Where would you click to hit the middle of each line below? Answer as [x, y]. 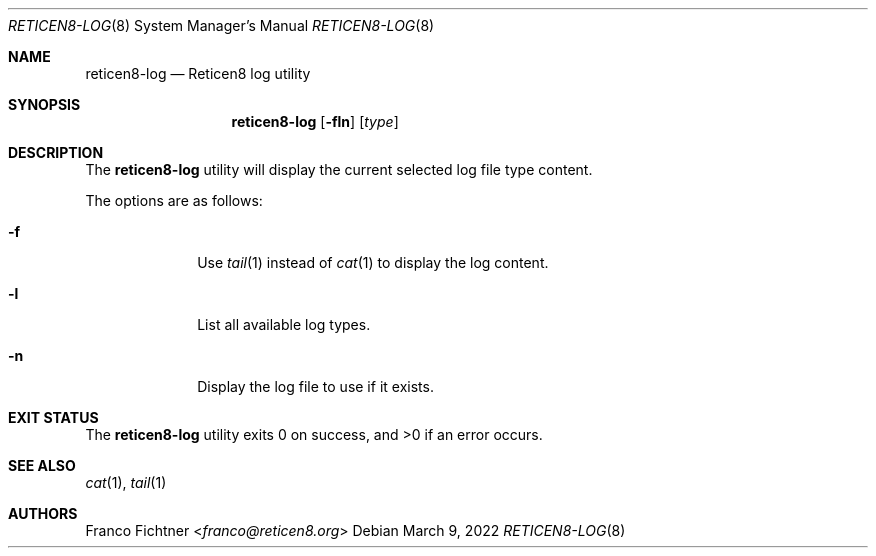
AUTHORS [43, 513]
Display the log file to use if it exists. [315, 386]
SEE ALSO [42, 465]
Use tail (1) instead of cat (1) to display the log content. [373, 262]
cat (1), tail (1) [126, 482]
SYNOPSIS [44, 104]
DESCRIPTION [56, 152]
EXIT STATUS [53, 417]
